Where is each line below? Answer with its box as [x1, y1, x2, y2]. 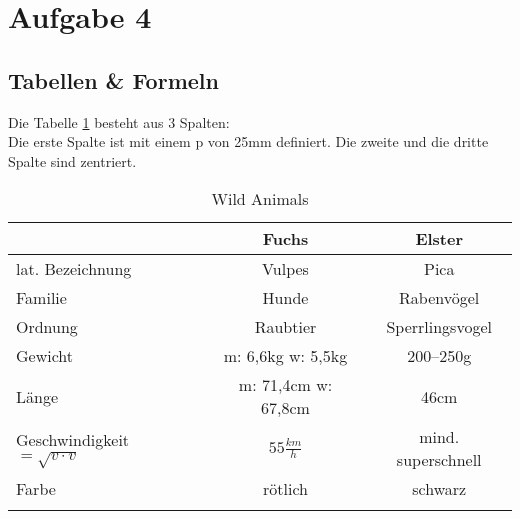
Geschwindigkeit [16, 428, 130, 452]
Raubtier [254, 315, 317, 339]
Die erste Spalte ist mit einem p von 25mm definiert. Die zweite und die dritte [8, 131, 489, 152]
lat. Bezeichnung [16, 257, 132, 281]
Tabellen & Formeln [8, 64, 219, 95]
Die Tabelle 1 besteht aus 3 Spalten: [8, 111, 230, 132]
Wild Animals [211, 187, 309, 211]
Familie [16, 286, 67, 310]
